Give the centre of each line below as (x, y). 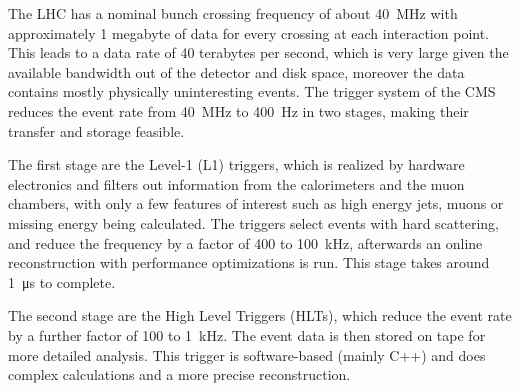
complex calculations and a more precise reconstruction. (179, 374)
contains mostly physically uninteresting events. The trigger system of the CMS (252, 91)
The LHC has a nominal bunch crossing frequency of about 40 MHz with (233, 13)
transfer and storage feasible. (96, 130)
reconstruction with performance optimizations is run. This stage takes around (249, 262)
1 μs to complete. (62, 281)
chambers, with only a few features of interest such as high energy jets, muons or (256, 203)
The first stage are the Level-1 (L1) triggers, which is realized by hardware (236, 164)
